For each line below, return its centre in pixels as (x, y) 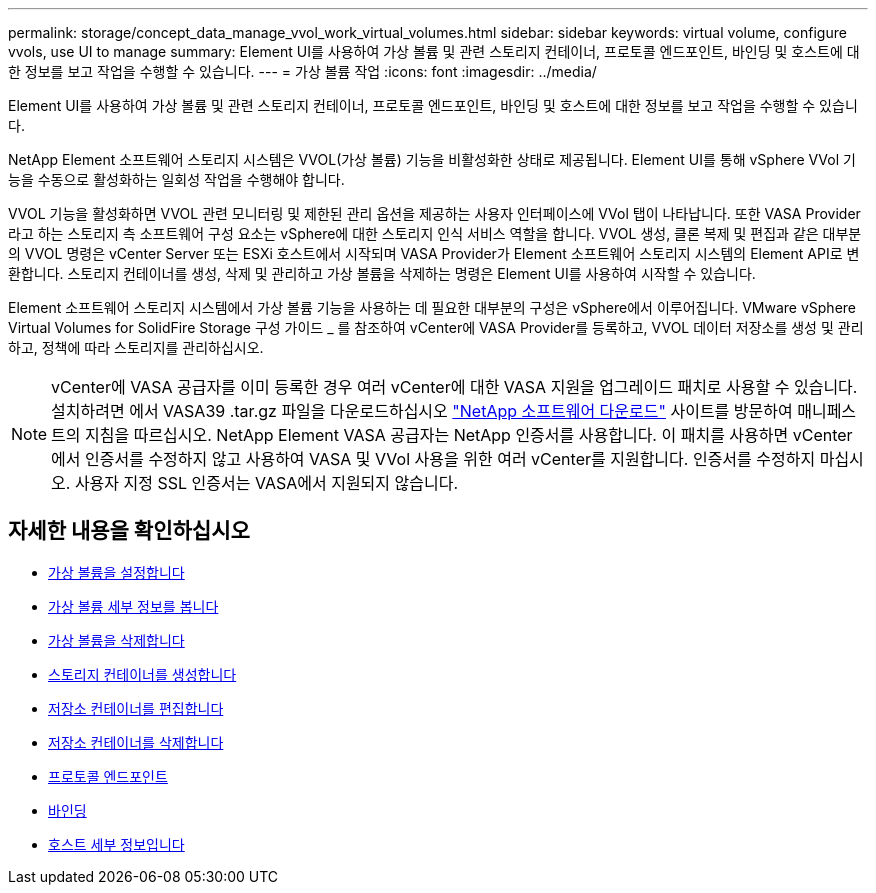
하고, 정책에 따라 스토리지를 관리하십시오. (136, 347)
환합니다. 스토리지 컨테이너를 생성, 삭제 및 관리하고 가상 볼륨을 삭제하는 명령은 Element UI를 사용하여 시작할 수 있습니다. (382, 273)
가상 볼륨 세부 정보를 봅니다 (133, 606)
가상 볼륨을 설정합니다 (116, 572)
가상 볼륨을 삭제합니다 (116, 640)
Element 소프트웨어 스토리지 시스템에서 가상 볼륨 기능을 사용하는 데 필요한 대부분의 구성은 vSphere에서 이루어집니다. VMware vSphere (432, 307)
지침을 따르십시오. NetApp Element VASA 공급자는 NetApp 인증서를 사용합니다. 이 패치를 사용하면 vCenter (469, 435)
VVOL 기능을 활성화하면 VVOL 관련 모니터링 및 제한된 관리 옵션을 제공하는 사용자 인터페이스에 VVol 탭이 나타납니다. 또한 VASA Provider (434, 213)
